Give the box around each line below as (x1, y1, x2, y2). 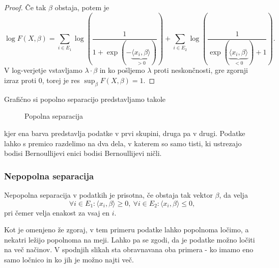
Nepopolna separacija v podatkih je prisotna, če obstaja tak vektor (4, 189, 213, 200)
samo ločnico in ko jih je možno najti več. (4, 254, 134, 264)
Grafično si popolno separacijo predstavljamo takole (4, 93, 166, 104)
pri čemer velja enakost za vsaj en (4, 207, 110, 218)
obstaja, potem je (54, 2, 109, 12)
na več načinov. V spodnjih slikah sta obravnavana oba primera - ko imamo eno (4, 244, 254, 255)
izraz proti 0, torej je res (4, 75, 80, 85)
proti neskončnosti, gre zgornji (153, 65, 248, 75)
